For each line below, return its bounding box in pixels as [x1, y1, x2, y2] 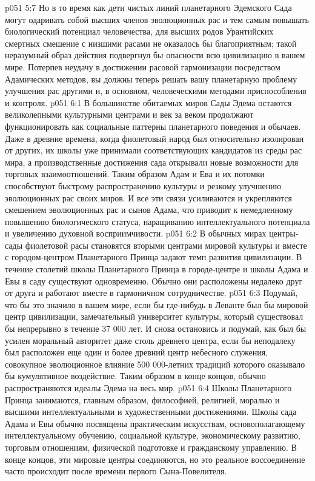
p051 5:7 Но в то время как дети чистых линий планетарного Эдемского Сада [5, 1, 292, 13]
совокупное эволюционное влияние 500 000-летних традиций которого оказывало [5, 357, 305, 370]
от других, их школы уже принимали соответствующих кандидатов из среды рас [5, 144, 302, 156]
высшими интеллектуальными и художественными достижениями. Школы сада [5, 405, 297, 418]
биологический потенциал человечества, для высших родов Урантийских [5, 25, 274, 38]
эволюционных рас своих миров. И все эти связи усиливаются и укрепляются [5, 191, 292, 204]
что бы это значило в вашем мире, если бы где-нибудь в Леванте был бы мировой [5, 298, 308, 311]
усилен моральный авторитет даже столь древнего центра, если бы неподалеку [5, 334, 296, 346]
